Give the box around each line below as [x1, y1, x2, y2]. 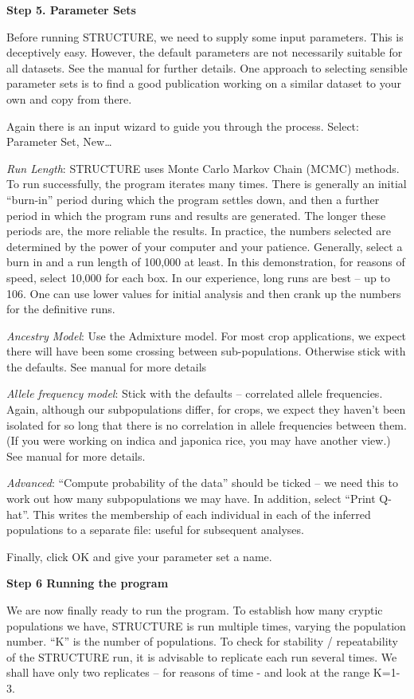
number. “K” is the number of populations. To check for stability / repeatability [6, 633, 398, 650]
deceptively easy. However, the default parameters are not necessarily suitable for [6, 44, 403, 61]
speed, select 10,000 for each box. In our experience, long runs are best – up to [6, 269, 390, 285]
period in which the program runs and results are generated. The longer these [6, 206, 386, 223]
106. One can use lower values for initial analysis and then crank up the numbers [6, 285, 401, 301]
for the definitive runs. [6, 300, 115, 317]
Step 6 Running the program [6, 575, 169, 591]
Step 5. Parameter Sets [6, 2, 136, 18]
